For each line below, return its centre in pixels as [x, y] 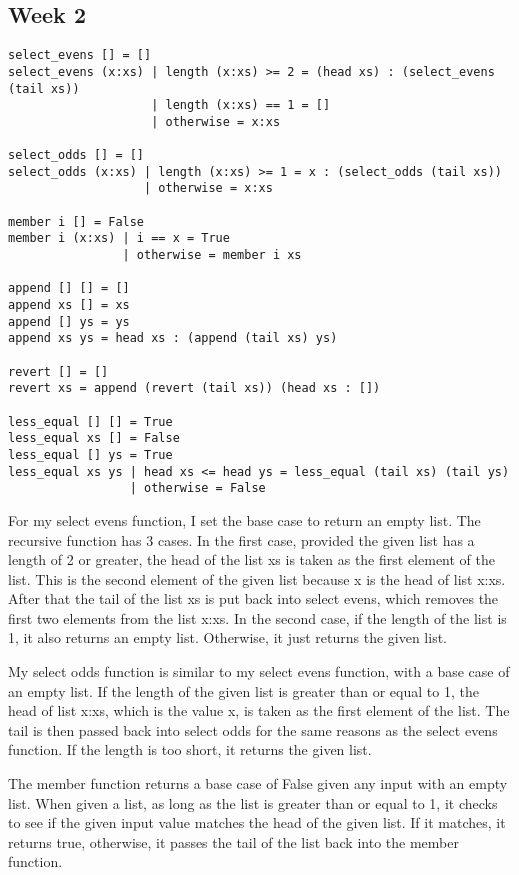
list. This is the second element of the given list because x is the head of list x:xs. [257, 578]
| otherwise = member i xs [212, 255]
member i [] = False [76, 221]
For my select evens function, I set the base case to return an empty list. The [244, 519]
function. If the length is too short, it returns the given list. [190, 749]
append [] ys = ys [69, 321]
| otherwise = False [197, 488]
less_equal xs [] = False [94, 438]
